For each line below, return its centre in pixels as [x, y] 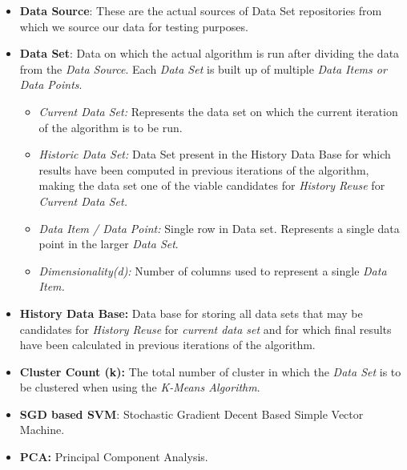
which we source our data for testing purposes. [134, 26]
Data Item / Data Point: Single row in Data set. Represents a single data [219, 228]
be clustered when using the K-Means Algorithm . [140, 387]
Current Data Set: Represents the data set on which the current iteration [218, 111]
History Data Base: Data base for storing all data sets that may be [191, 313]
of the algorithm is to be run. [111, 127]
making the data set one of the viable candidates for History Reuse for [212, 185]
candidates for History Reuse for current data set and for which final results [206, 329]
